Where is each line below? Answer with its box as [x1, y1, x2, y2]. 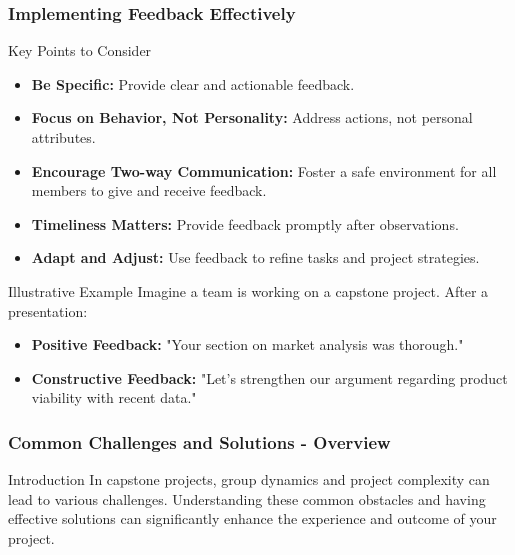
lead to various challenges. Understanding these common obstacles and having [8, 488, 486, 509]
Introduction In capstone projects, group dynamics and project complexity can [8, 469, 490, 490]
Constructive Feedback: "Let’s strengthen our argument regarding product [31, 367, 508, 388]
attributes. [31, 127, 96, 147]
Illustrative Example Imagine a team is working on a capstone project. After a [8, 280, 489, 301]
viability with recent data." [31, 387, 197, 408]
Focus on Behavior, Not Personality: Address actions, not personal [31, 107, 473, 128]
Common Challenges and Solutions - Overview [8, 429, 391, 454]
